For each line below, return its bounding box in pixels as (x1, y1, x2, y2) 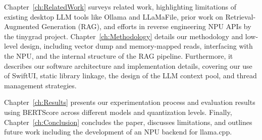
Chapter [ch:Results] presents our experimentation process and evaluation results (4, 97, 255, 107)
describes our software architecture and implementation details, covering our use (4, 60, 252, 71)
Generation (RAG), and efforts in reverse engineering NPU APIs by (41, 21, 251, 32)
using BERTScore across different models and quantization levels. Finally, (4, 106, 232, 117)
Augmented (4, 21, 39, 32)
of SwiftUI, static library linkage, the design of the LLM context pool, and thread (4, 70, 257, 81)
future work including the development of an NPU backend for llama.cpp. (4, 126, 232, 137)
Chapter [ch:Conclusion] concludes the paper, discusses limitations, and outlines (4, 116, 252, 127)
